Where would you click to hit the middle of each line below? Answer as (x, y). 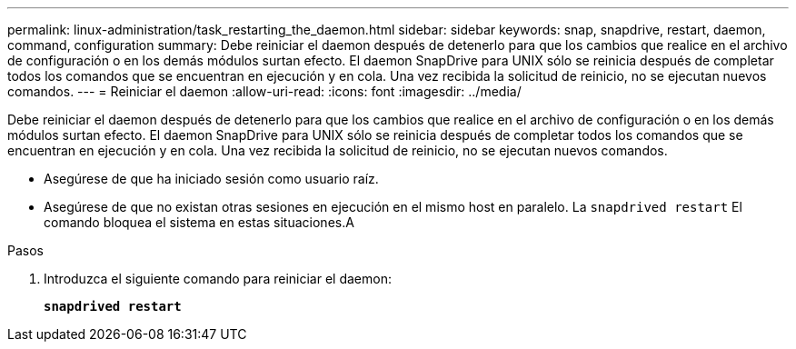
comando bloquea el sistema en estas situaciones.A (199, 222)
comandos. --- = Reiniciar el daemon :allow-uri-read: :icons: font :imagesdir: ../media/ (264, 91)
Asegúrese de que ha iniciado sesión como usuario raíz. (211, 179)
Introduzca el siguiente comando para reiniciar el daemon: (218, 279)
